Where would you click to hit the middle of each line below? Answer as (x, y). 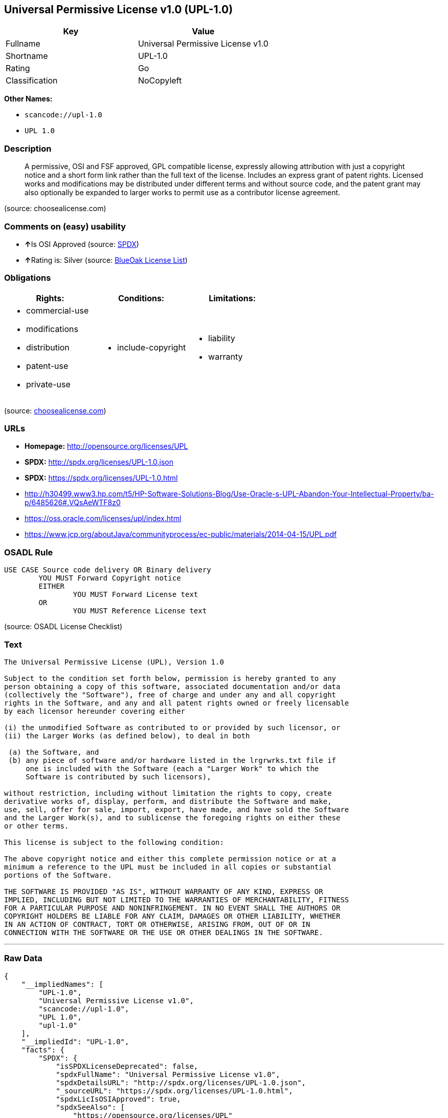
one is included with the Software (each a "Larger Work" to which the (172, 768)
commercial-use (58, 310)
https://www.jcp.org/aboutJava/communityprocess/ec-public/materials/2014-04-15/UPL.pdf (181, 534)
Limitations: (232, 298)
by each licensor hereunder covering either (95, 711)
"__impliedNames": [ (62, 984)
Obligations (28, 278)
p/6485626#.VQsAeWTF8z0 (73, 503)
